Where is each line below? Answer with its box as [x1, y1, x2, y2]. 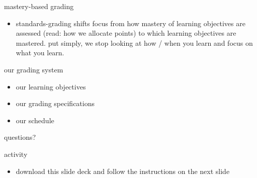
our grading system [4, 64, 63, 74]
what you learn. [16, 47, 64, 58]
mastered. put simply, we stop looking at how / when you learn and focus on [16, 37, 253, 48]
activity [4, 148, 28, 159]
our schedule [16, 115, 54, 125]
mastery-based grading [4, 1, 74, 11]
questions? [4, 132, 36, 142]
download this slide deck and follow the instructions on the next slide [16, 165, 230, 176]
